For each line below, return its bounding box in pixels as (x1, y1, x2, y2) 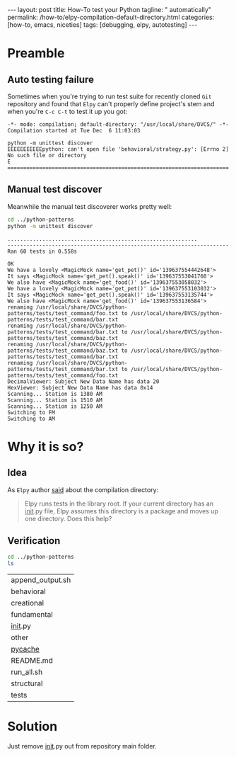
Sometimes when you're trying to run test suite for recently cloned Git (7, 92, 212, 101)
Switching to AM (7, 415, 55, 422)
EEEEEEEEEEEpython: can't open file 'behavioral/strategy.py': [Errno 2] (7, 146, 230, 153)
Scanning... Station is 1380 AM (7, 390, 102, 397)
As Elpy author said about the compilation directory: (7, 485, 159, 494)
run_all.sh (11, 667, 43, 677)
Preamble (7, 45, 65, 62)
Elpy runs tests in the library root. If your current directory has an (24, 499, 214, 508)
